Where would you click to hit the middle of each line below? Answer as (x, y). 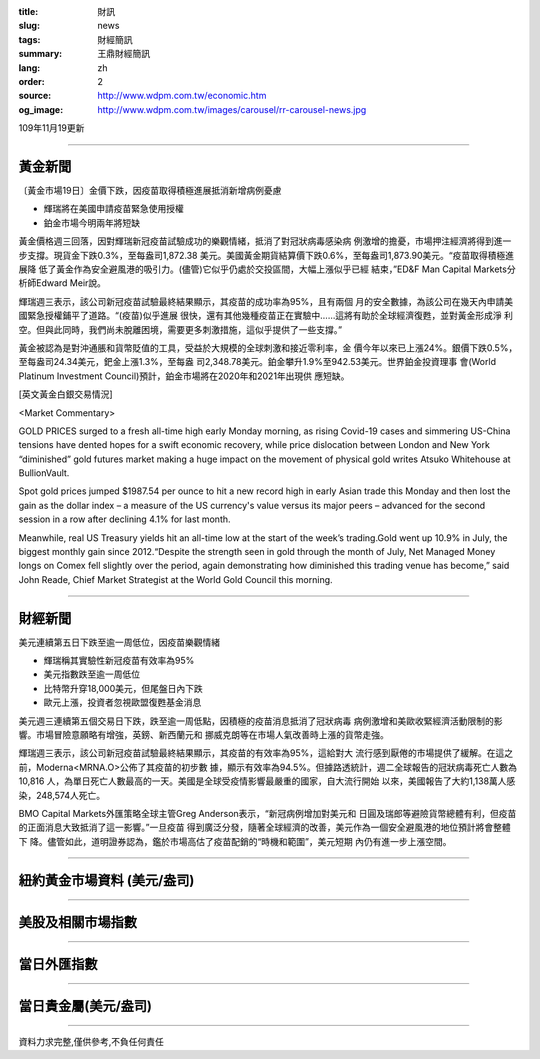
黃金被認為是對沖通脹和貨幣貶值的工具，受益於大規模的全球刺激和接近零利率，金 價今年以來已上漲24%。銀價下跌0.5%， (268, 347)
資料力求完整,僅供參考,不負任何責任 (91, 1042)
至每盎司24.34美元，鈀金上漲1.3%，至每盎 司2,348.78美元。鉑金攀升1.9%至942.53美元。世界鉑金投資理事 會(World (257, 362)
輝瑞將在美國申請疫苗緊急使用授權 (113, 209)
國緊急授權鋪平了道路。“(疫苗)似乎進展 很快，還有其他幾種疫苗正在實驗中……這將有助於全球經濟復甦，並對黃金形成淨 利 (266, 316)
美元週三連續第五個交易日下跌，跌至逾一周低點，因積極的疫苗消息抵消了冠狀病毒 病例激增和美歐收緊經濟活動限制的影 (260, 721)
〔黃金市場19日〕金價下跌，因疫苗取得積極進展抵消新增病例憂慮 (150, 191)
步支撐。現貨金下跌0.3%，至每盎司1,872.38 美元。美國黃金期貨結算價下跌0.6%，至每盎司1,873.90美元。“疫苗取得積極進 (266, 255)
